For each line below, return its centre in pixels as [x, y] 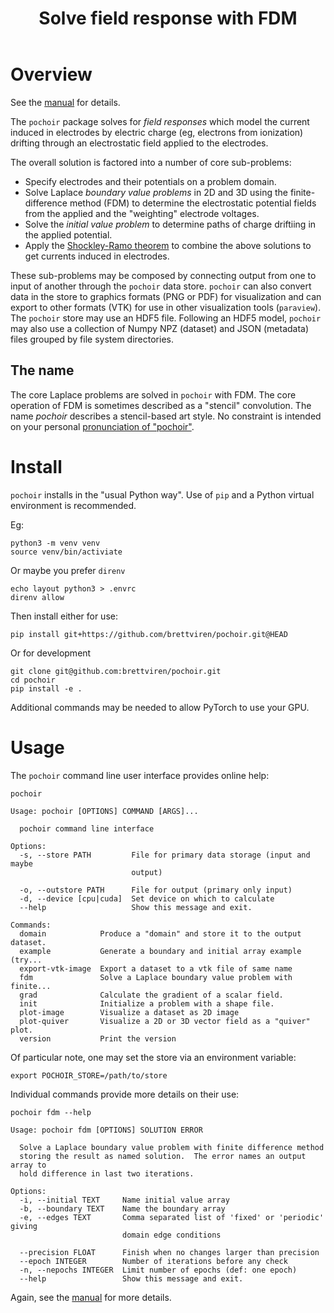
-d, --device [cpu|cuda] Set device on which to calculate [147, 898]
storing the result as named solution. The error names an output [163, 1156]
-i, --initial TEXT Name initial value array [124, 1200]
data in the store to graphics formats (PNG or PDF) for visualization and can [166, 296]
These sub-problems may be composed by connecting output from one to [163, 275]
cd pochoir [33, 680]
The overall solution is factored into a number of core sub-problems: [151, 162]
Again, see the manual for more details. [91, 1297]
